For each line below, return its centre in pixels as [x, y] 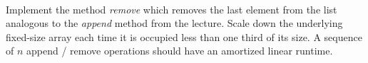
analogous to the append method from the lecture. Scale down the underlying [174, 23]
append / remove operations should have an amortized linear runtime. [180, 51]
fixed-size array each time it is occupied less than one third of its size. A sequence [184, 36]
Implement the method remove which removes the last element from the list [172, 9]
